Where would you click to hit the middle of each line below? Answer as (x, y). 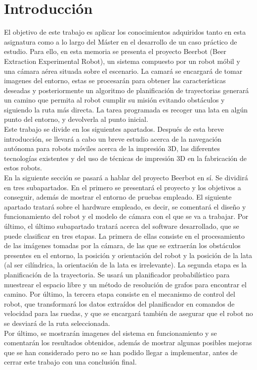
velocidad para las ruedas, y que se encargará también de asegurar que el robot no (128, 313)
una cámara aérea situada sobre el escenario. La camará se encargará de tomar (123, 71)
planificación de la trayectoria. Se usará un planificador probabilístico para (117, 274)
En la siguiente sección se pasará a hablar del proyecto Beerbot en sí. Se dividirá (126, 178)
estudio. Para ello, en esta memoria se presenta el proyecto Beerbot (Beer (115, 51)
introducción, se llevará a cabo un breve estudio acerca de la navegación (113, 138)
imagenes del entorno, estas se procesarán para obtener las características (115, 80)
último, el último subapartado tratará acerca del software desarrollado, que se (122, 226)
